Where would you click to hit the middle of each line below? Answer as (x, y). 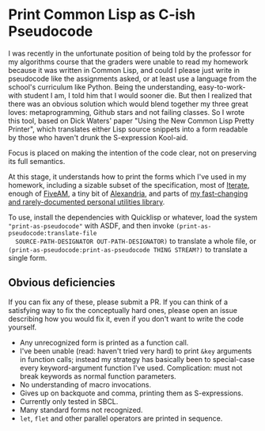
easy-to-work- (222, 87)
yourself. (23, 327)
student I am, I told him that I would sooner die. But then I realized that (138, 95)
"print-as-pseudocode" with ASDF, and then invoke (91, 225)
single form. (28, 257)
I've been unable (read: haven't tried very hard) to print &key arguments (136, 351)
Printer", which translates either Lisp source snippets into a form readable (128, 129)
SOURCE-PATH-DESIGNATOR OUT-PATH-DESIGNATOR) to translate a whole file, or (136, 241)
